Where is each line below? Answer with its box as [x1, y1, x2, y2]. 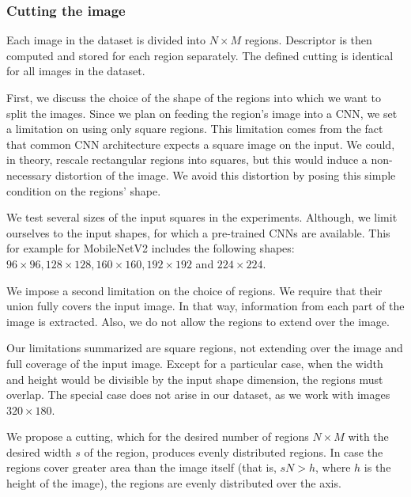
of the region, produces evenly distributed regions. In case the [84, 443, 383, 460]
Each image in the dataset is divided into [6, 32, 205, 48]
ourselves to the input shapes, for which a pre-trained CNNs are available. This [6, 224, 390, 241]
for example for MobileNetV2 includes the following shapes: [6, 240, 295, 256]
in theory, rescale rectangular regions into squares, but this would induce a [6, 151, 368, 168]
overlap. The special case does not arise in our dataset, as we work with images [6, 386, 390, 403]
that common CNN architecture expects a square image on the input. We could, [6, 135, 395, 152]
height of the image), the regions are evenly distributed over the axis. [6, 475, 341, 491]
